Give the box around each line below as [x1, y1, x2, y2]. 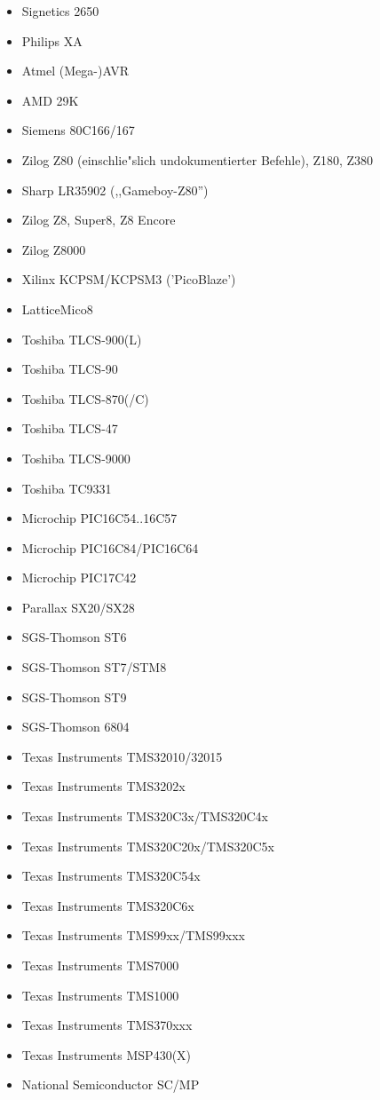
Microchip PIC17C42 [21, 568, 137, 587]
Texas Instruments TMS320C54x [21, 867, 201, 885]
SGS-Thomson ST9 [21, 687, 127, 706]
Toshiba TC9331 [21, 479, 112, 497]
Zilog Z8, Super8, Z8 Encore [21, 210, 176, 229]
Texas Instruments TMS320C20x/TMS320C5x [21, 836, 274, 855]
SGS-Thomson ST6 [21, 628, 127, 646]
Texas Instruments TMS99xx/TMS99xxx [21, 926, 245, 945]
